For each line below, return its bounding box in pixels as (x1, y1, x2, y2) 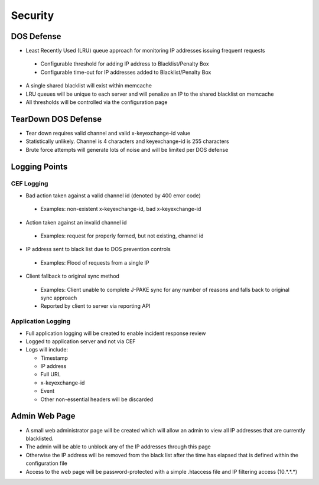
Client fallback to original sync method (25, 272, 119, 280)
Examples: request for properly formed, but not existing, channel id (40, 232, 204, 239)
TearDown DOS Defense (11, 114, 102, 124)
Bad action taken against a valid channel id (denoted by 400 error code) (25, 192, 201, 199)
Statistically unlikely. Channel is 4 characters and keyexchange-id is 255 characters (25, 138, 230, 145)
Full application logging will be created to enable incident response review (25, 330, 206, 337)
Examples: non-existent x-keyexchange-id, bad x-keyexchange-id (40, 206, 201, 213)
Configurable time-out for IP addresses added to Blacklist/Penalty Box (40, 69, 211, 76)
